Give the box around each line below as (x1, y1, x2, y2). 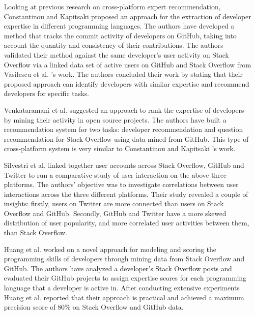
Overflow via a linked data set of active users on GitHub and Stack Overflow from (4, 59, 251, 69)
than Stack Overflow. (4, 227, 67, 238)
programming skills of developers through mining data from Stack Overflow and (4, 253, 245, 264)
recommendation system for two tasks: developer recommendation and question (4, 124, 243, 134)
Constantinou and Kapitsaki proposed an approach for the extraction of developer (4, 11, 251, 21)
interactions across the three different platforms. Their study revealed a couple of (4, 189, 248, 199)
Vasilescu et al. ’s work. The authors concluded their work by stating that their (4, 69, 243, 79)
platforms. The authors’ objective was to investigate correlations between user (4, 179, 239, 189)
